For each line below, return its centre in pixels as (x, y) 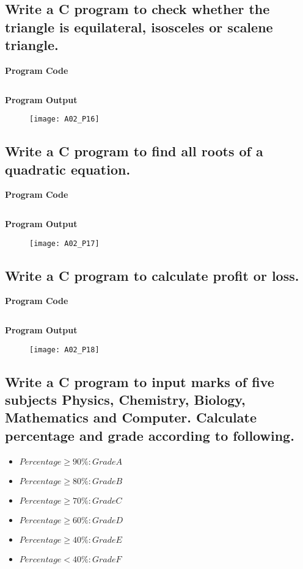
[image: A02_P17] (64, 243)
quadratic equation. (68, 169)
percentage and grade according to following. (150, 435)
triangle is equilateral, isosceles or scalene (139, 27)
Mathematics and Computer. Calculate (131, 417)
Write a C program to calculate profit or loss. (152, 275)
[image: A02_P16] (64, 119)
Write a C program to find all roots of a (134, 151)
